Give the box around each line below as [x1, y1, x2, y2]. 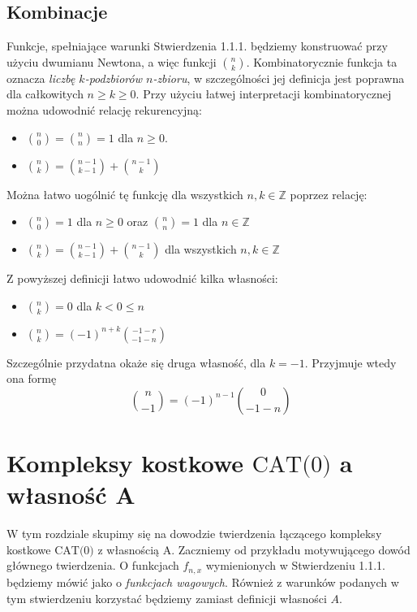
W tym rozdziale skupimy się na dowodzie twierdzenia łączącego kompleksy [6, 525, 382, 542]
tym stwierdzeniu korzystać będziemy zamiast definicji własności [6, 589, 327, 606]
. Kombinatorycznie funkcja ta [246, 53, 398, 70]
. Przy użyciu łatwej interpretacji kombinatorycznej [135, 85, 392, 102]
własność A [6, 478, 135, 511]
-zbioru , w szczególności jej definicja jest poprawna [153, 69, 405, 86]
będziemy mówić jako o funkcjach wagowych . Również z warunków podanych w [6, 573, 399, 590]
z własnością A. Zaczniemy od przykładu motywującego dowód [97, 540, 411, 558]
